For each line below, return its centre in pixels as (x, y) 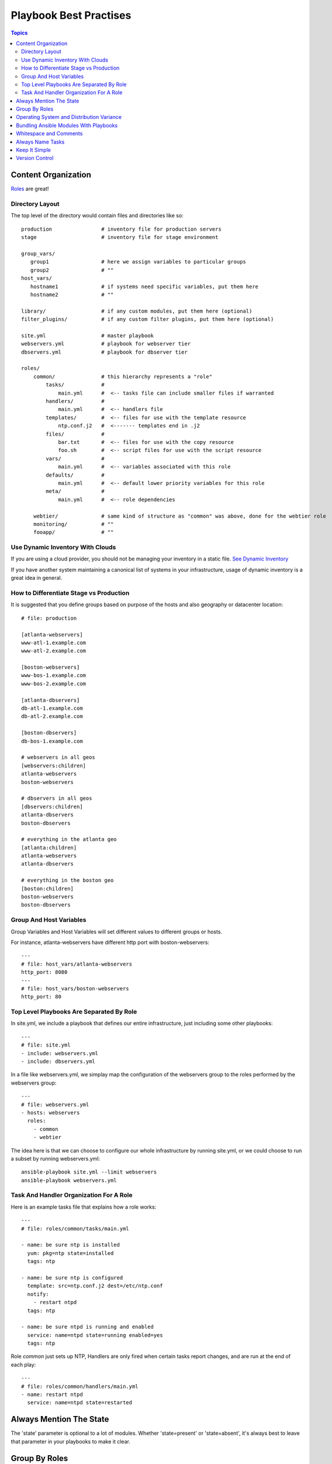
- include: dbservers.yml (58, 1061)
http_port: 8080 (44, 972)
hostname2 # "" (72, 295)
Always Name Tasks (40, 142)
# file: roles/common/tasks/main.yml (75, 1229)
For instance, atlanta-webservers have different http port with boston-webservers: (110, 942)
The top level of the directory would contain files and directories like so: (97, 216)
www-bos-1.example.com (54, 675)
